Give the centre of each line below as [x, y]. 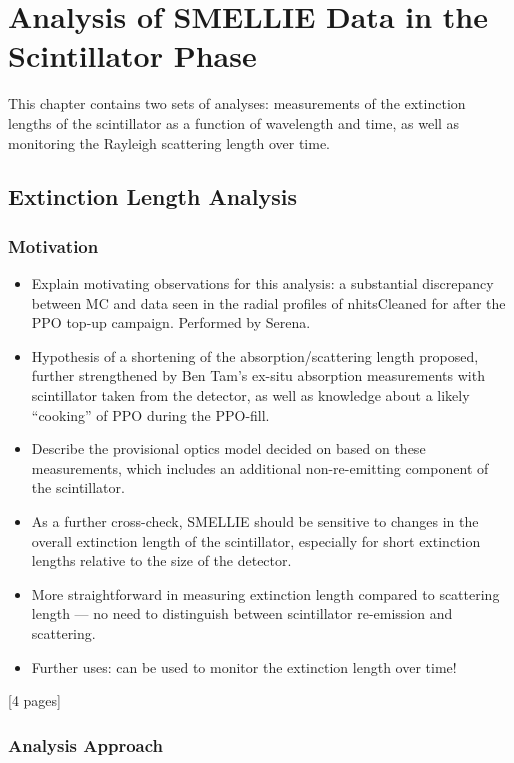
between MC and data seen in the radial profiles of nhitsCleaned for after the [268, 302]
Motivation [53, 245]
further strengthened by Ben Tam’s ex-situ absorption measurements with [258, 375]
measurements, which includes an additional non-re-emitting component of [260, 467]
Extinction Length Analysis [153, 196]
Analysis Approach [86, 744]
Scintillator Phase [132, 55]
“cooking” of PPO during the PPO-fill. [150, 414]
